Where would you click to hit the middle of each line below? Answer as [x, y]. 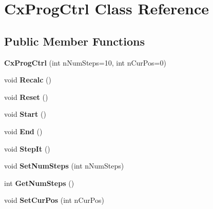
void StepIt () [27, 148]
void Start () [25, 114]
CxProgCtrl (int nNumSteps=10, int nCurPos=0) [85, 62]
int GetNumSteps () [39, 183]
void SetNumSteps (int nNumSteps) [64, 166]
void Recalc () [28, 80]
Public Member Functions [74, 41]
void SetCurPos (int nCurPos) [54, 200]
